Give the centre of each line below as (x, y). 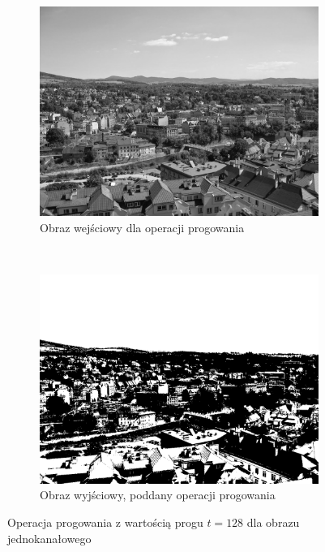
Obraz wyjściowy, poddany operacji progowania (158, 495)
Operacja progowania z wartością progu (105, 522)
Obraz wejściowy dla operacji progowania (142, 227)
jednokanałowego (49, 538)
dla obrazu (273, 522)
